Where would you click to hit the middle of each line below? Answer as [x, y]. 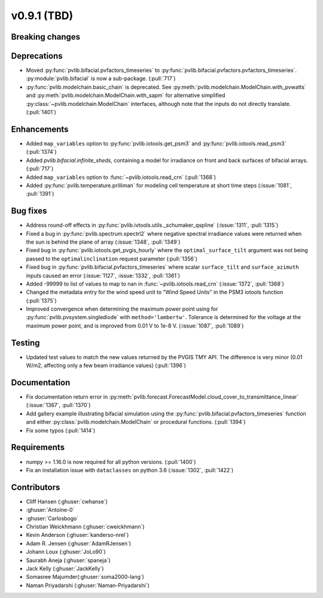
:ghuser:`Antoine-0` [50, 510]
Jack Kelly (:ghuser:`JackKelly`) [65, 568]
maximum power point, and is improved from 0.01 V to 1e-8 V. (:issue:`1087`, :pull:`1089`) [135, 326]
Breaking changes [46, 37]
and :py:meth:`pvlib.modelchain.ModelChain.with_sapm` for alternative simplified [126, 95]
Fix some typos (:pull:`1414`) [61, 430]
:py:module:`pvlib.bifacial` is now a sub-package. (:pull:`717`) [101, 78]
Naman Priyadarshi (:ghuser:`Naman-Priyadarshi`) [88, 585]
